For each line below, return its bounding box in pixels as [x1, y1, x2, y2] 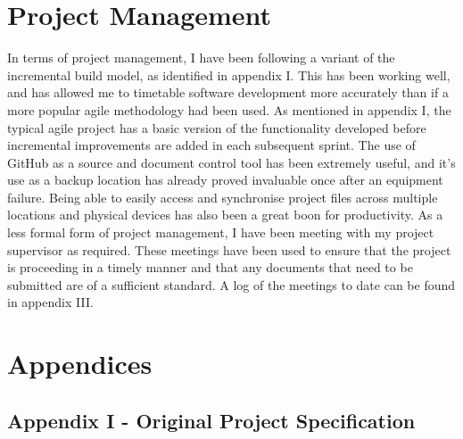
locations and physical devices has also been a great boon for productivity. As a [7, 205, 443, 224]
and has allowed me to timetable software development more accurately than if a [7, 83, 449, 102]
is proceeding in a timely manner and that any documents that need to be [7, 258, 413, 277]
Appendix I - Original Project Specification [7, 406, 416, 434]
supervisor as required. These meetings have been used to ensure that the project [7, 240, 451, 259]
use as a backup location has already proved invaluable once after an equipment [7, 170, 443, 189]
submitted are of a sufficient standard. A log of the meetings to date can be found [7, 275, 456, 294]
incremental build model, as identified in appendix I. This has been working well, [7, 65, 451, 84]
